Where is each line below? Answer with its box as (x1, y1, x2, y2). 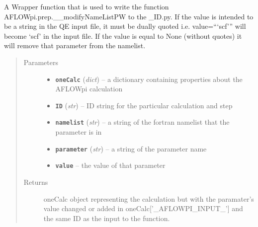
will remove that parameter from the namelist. (4, 40, 146, 51)
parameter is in (55, 127, 102, 137)
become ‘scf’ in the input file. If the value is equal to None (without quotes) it (4, 30, 242, 41)
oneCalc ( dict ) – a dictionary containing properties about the (55, 74, 243, 84)
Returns (23, 177, 48, 187)
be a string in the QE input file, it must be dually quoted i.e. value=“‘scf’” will (4, 21, 246, 31)
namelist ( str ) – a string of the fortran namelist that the (55, 117, 230, 127)
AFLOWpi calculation (55, 83, 123, 94)
